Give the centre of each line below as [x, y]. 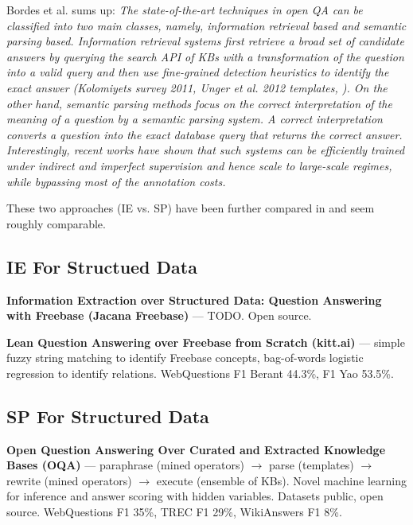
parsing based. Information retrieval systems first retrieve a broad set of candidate [205, 41]
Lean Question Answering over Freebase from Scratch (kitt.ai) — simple [206, 342]
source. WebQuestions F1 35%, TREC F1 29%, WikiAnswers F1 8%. [174, 512]
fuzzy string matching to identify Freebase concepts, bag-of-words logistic [185, 358]
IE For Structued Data [102, 266]
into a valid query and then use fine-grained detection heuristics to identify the [198, 72]
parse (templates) [311, 465]
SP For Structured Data [108, 416]
